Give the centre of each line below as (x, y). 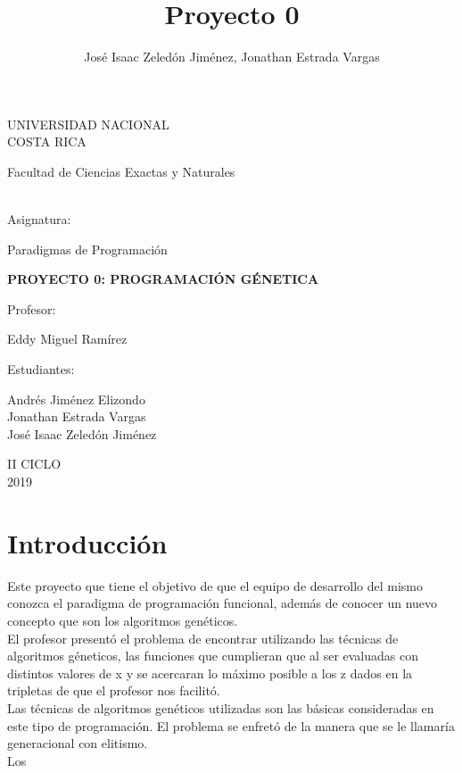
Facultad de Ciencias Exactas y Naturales (121, 171)
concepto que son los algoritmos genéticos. (123, 620)
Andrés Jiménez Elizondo (76, 399)
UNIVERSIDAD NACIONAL (88, 124)
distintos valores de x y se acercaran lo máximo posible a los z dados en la (210, 673)
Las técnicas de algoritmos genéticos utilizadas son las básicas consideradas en (221, 707)
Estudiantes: (41, 369)
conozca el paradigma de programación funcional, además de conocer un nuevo (223, 603)
